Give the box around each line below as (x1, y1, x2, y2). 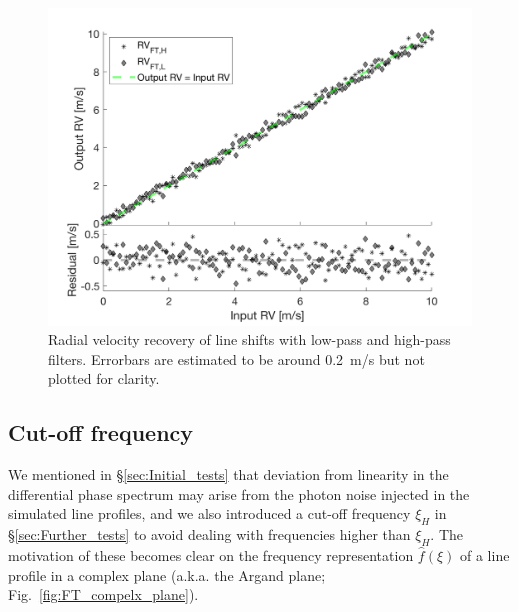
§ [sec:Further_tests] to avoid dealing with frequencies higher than (8, 524, 411, 545)
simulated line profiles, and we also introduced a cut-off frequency (8, 503, 411, 524)
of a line (460, 544, 510, 565)
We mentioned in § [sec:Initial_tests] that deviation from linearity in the (8, 464, 449, 485)
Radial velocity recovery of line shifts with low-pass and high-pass (48, 329, 451, 350)
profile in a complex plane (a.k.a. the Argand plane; (8, 564, 326, 585)
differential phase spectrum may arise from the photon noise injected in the (8, 483, 470, 504)
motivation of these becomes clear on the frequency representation (8, 544, 414, 565)
